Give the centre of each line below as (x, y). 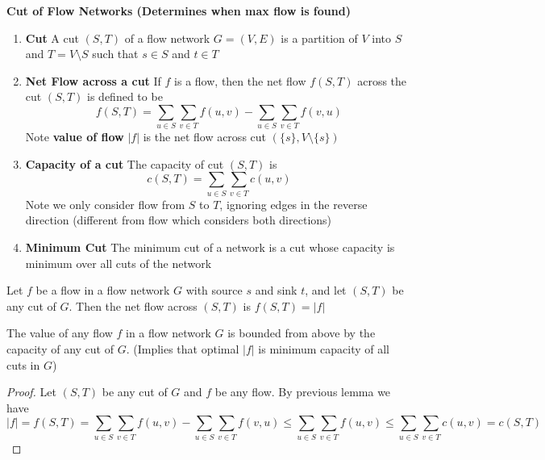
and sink (276, 290)
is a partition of (319, 38)
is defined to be (125, 96)
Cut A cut (52, 38)
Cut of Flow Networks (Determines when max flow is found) (179, 10)
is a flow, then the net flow (240, 80)
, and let (326, 290)
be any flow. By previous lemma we (303, 392)
